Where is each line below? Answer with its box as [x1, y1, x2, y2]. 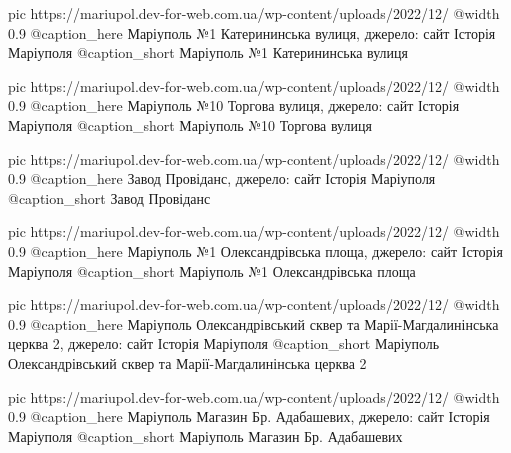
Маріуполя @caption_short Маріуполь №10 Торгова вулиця [8, 114, 372, 135]
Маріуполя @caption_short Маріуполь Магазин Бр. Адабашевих [8, 425, 403, 446]
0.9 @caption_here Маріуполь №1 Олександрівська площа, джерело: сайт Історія [8, 240, 503, 261]
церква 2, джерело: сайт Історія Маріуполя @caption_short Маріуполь [8, 333, 440, 354]
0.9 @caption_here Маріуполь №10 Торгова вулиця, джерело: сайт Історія [8, 95, 460, 116]
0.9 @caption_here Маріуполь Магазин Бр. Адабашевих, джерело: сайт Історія [8, 406, 490, 427]
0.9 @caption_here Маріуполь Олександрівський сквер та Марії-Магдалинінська [8, 313, 499, 334]
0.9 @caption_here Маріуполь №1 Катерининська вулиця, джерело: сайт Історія [8, 22, 496, 43]
